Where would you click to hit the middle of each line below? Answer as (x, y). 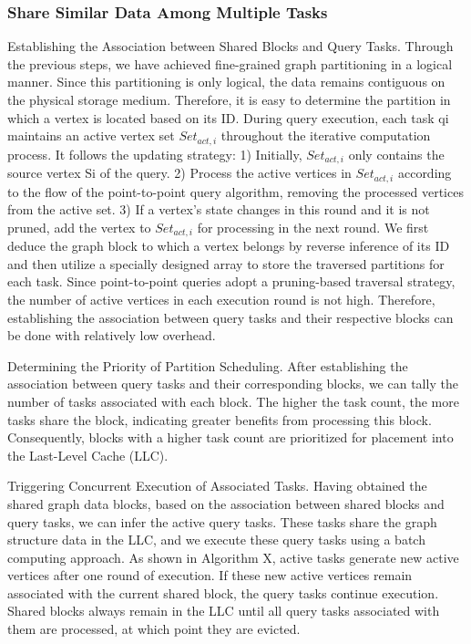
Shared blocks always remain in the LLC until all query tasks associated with (224, 611)
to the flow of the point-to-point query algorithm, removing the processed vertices (235, 191)
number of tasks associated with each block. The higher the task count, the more (233, 401)
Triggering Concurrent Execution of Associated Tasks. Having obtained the (217, 486)
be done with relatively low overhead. (112, 335)
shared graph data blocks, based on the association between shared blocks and (226, 503)
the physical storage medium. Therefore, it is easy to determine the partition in (229, 99)
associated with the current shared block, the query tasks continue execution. (223, 592)
